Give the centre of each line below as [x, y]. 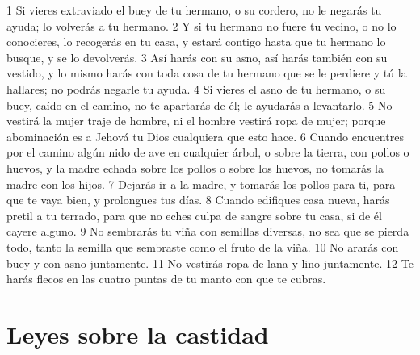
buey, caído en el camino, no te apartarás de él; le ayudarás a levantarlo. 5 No [199, 104]
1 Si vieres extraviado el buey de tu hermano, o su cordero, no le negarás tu [194, 10]
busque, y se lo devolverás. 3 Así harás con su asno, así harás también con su [197, 57]
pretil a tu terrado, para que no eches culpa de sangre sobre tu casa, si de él [194, 215]
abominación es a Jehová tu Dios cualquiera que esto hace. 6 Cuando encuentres [205, 136]
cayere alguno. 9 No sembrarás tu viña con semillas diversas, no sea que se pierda [208, 231]
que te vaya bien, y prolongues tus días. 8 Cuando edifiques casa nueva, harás [198, 200]
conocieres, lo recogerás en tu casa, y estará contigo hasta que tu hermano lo [196, 42]
